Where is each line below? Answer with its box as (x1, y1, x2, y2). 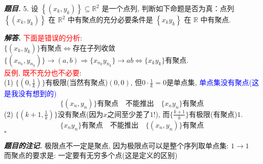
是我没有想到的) (4, 88, 57, 99)
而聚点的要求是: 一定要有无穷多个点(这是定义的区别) (4, 150, 178, 160)
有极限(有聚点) (189, 108, 238, 119)
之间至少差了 (107, 108, 150, 119)
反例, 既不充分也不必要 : (4, 67, 82, 77)
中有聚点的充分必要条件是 (68, 14, 153, 24)
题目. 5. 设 (4, 3, 39, 13)
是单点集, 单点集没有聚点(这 (166, 77, 259, 88)
